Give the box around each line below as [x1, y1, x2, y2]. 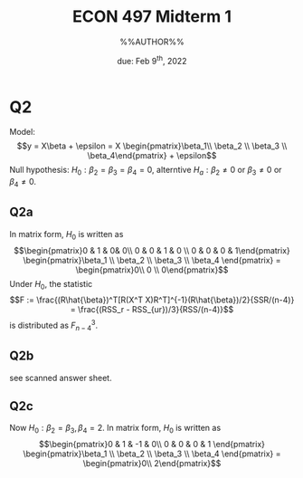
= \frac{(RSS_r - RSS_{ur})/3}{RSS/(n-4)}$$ [70, 304, 234, 315]
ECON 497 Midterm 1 [71, 6, 232, 27]
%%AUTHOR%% [119, 36, 185, 47]
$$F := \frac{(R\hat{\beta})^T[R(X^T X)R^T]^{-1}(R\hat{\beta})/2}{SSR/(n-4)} [9, 294, 295, 305]
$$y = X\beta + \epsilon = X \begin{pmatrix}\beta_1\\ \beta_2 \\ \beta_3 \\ [16, 140, 288, 151]
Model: [9, 127, 36, 138]
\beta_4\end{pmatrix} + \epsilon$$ [87, 150, 217, 161]
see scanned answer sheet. [9, 372, 112, 383]
